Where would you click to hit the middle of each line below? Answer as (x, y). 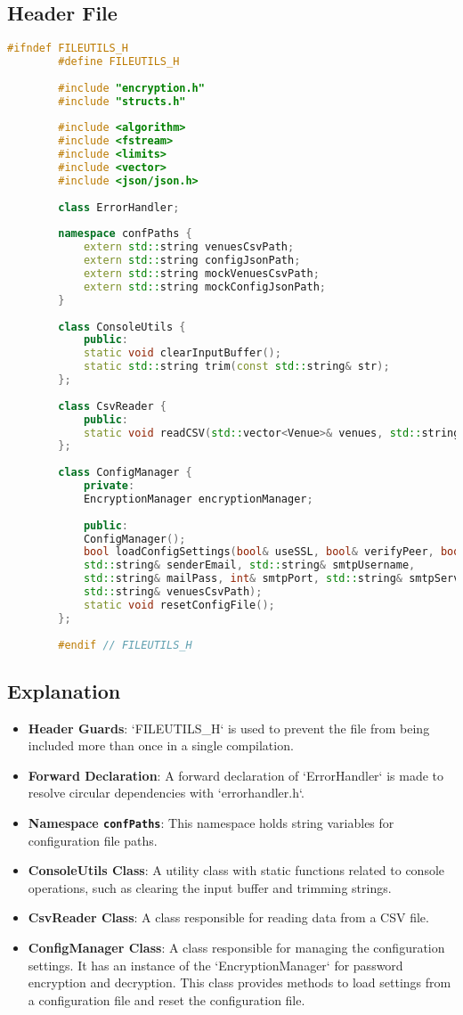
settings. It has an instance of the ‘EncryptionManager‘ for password (215, 965)
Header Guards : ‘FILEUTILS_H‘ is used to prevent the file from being (229, 728)
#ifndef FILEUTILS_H (68, 49)
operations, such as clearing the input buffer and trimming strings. (210, 887)
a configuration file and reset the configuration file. (167, 999)
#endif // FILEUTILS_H (125, 645)
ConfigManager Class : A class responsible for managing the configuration (236, 948)
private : (109, 486)
